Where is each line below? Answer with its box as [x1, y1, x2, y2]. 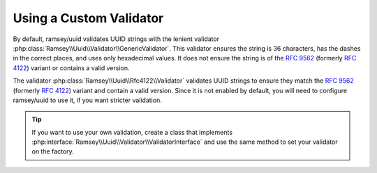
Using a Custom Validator [13, 10, 164, 26]
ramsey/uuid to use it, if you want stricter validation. [13, 96, 162, 104]
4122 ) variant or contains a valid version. [13, 63, 130, 72]
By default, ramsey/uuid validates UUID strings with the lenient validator [13, 35, 220, 43]
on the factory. [31, 147, 74, 156]
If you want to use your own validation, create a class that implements [31, 128, 233, 136]
